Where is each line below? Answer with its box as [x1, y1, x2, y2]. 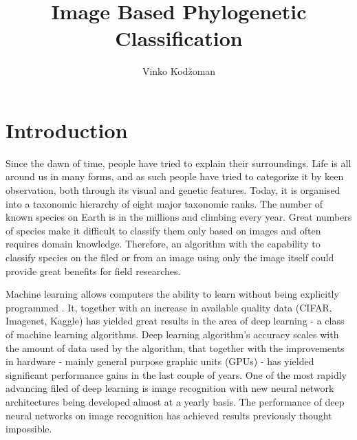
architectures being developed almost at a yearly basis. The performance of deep [6, 394, 345, 408]
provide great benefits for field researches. [6, 263, 181, 278]
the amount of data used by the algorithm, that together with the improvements [6, 340, 345, 355]
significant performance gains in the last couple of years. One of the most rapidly [6, 367, 347, 382]
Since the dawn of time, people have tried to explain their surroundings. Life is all [6, 155, 351, 170]
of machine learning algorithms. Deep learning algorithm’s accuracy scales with [6, 327, 339, 341]
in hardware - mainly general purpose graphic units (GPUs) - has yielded [6, 354, 314, 368]
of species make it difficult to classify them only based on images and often [6, 223, 321, 237]
